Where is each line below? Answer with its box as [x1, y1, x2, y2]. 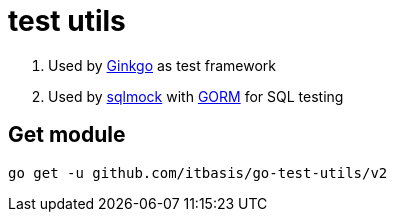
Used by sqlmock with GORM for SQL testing [48, 87, 344, 105]
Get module [8, 122, 126, 148]
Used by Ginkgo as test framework [48, 56, 276, 74]
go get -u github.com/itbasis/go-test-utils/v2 [8, 164, 388, 181]
